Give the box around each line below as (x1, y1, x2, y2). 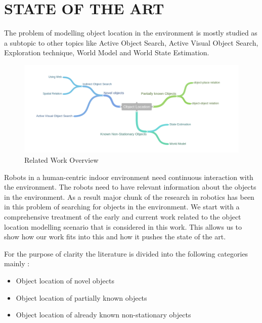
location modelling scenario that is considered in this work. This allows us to (4, 221, 242, 232)
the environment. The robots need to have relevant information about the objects (4, 182, 256, 192)
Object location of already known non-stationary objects (16, 309, 191, 320)
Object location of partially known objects (16, 292, 147, 303)
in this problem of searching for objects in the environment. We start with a (4, 201, 240, 212)
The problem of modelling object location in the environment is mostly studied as (4, 27, 257, 38)
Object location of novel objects (16, 275, 114, 285)
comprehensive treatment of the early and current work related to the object (4, 211, 241, 222)
